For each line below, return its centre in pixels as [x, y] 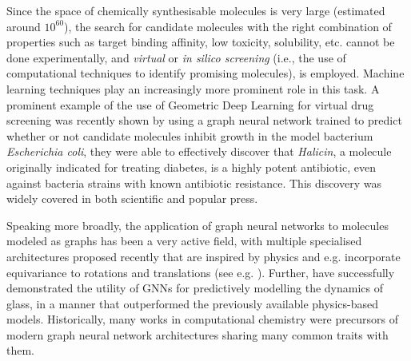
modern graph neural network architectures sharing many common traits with [198, 334]
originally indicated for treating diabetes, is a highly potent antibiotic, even [191, 167]
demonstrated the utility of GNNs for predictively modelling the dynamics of [195, 288]
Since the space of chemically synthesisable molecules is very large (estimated [196, 10]
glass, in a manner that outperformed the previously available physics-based [192, 303]
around [24, 26]
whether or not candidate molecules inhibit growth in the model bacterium [190, 135]
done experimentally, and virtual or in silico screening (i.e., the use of [176, 57]
